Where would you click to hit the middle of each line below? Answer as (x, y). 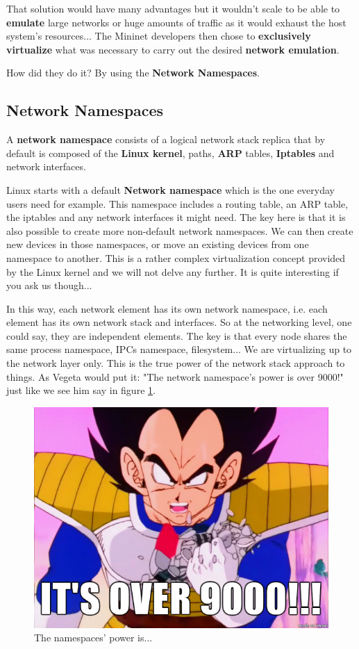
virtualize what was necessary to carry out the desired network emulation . (173, 49)
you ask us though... (49, 285)
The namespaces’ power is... (93, 638)
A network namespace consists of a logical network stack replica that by (166, 139)
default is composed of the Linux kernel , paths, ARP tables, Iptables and (170, 153)
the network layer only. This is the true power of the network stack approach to (176, 363)
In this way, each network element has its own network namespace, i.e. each (167, 308)
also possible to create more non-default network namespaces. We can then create (180, 230)
